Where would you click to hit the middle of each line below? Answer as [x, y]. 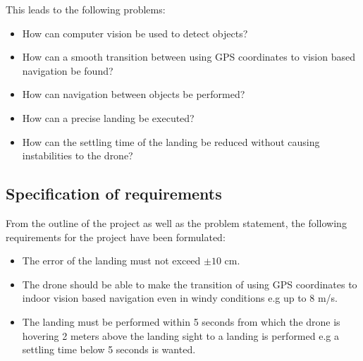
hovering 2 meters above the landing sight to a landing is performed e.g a [180, 335]
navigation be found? [68, 70]
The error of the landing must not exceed [111, 261]
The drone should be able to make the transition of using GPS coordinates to [190, 284]
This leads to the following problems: [86, 9]
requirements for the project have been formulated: [116, 237]
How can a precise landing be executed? [108, 117]
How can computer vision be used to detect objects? [135, 33]
